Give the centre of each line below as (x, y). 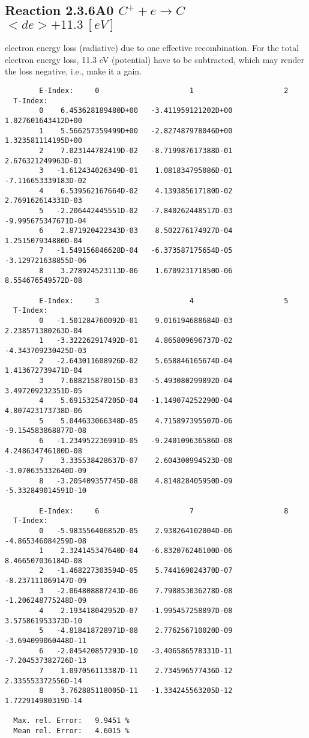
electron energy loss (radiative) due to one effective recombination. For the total (152, 48)
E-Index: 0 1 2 (164, 90)
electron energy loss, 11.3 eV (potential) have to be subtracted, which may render (154, 59)
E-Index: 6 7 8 (164, 511)
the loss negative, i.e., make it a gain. (73, 71)
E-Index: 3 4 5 (164, 301)
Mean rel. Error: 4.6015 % (71, 730)
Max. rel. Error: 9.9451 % (71, 721)
